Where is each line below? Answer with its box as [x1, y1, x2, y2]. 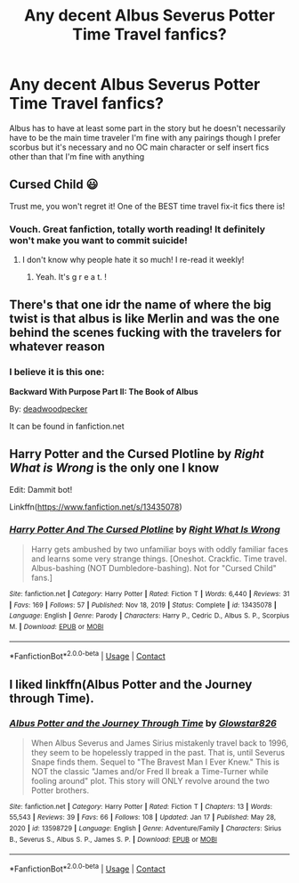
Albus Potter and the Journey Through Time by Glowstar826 [9, 717, 278, 730]
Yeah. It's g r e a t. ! [35, 272, 107, 282]
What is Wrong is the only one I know [9, 461, 220, 476]
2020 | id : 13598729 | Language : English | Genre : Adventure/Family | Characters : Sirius [9, 824, 282, 833]
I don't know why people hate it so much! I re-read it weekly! [21, 255, 245, 266]
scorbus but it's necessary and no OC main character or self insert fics [9, 142, 270, 152]
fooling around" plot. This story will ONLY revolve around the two [30, 775, 270, 786]
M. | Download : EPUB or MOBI [9, 622, 104, 631]
